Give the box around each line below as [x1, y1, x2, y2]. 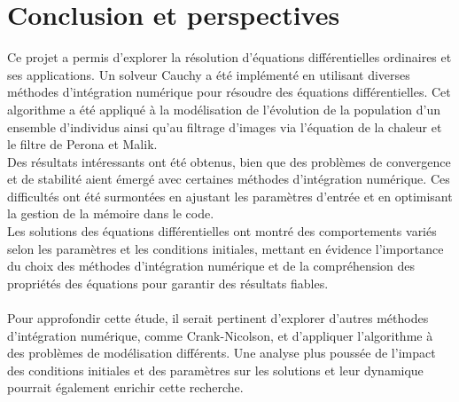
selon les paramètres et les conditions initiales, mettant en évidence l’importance [7, 239, 444, 257]
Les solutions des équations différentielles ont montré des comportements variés [7, 222, 437, 240]
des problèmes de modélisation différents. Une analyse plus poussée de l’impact [7, 343, 436, 362]
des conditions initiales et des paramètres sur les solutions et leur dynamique [7, 360, 424, 379]
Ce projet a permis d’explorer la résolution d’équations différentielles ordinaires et [7, 48, 452, 67]
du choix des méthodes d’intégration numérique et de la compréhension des [7, 256, 416, 275]
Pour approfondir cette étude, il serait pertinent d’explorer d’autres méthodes [7, 309, 429, 327]
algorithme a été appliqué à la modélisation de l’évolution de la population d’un [7, 99, 441, 118]
